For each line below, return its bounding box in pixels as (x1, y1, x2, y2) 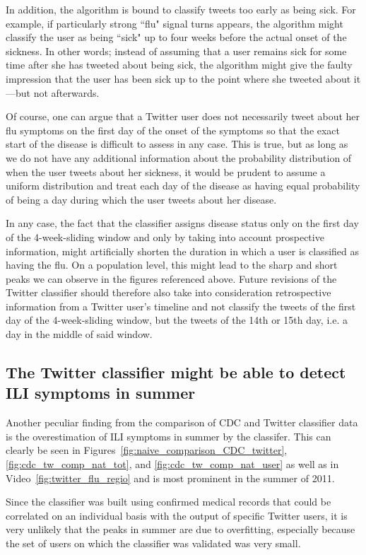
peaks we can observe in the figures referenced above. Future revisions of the (6, 271, 337, 286)
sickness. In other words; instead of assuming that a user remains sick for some (6, 43, 347, 58)
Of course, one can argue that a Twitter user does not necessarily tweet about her (6, 109, 360, 124)
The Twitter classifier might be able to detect (6, 361, 346, 383)
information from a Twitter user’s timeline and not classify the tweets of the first (6, 298, 356, 313)
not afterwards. (33, 85, 100, 100)
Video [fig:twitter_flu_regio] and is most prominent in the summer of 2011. (6, 470, 335, 485)
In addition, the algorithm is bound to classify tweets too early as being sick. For (6, 2, 356, 16)
